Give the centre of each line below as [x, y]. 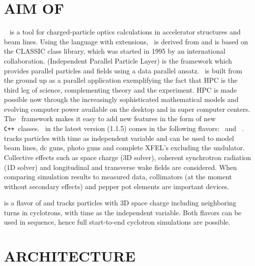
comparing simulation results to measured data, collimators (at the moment [118, 177]
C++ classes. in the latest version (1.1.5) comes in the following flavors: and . [124, 128]
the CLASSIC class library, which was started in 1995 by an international [115, 51]
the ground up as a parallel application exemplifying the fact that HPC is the [121, 80]
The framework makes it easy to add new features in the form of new [110, 118]
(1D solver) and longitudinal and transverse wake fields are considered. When [121, 167]
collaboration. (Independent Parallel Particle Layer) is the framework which [118, 60]
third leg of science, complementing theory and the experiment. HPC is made [120, 89]
